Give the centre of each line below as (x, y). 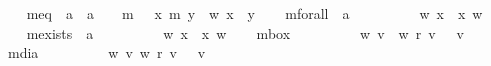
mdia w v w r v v (106, 52)
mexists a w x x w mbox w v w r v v (245, 32)
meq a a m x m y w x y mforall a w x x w (254, 13)
